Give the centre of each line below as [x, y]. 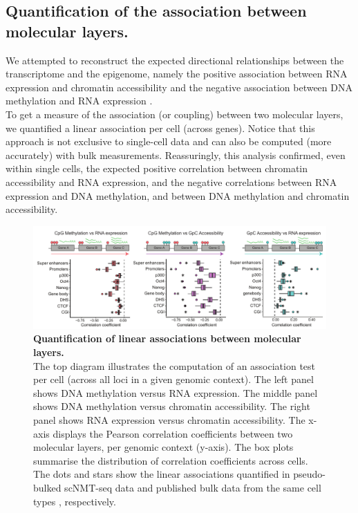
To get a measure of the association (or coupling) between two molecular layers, [175, 114]
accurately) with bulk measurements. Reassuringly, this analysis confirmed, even [176, 155]
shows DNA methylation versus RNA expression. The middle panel [176, 392]
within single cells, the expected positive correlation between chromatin [157, 168]
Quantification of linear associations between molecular [167, 338]
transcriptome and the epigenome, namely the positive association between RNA [177, 74]
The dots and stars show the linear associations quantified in [162, 474]
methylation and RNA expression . [79, 101]
